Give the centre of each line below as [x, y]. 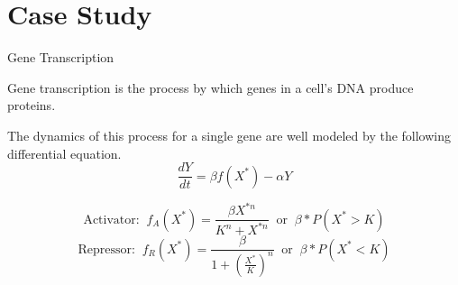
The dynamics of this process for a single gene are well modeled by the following [229, 135]
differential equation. [64, 153]
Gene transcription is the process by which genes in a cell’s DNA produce [211, 87]
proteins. [32, 105]
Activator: [111, 220]
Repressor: [106, 249]
